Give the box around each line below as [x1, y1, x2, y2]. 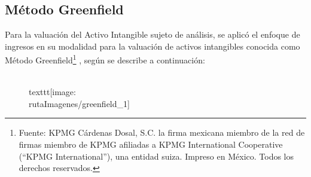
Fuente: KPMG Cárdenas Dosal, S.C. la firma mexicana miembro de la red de [19, 126, 305, 139]
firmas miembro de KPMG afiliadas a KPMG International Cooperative [19, 138, 283, 151]
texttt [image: [29, 86, 76, 98]
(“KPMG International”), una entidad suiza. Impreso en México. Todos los [19, 149, 294, 162]
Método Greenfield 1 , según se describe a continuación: [5, 52, 205, 66]
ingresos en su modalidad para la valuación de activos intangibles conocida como [5, 39, 300, 52]
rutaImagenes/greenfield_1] [29, 97, 130, 109]
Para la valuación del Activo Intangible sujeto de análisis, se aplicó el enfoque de [5, 28, 300, 41]
